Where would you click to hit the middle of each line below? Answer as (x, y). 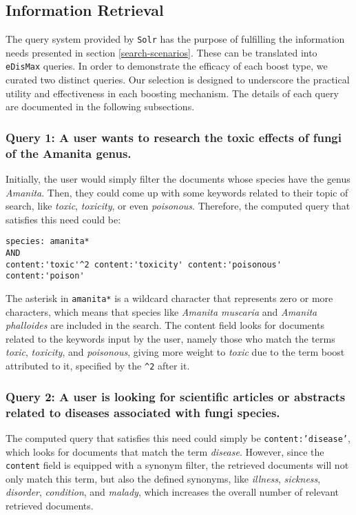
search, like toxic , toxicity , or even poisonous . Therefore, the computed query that (178, 206)
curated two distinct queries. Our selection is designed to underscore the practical (178, 80)
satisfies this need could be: (63, 219)
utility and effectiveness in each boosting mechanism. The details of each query (172, 93)
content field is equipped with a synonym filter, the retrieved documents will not (177, 465)
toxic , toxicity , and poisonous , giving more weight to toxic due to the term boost (175, 352)
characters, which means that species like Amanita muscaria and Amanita (161, 311)
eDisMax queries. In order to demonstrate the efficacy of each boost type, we (167, 66)
